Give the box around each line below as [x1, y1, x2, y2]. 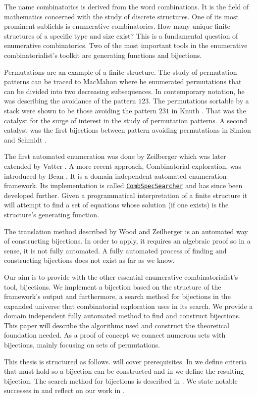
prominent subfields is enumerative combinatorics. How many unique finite [4, 21, 230, 31]
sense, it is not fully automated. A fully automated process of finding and [4, 245, 227, 255]
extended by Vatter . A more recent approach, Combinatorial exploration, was [4, 160, 242, 171]
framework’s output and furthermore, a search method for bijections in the [4, 291, 231, 301]
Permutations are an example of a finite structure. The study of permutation [4, 66, 237, 77]
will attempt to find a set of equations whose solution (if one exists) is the [4, 199, 229, 210]
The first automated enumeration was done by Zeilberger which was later [4, 151, 226, 161]
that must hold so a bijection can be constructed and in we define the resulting [4, 366, 244, 376]
